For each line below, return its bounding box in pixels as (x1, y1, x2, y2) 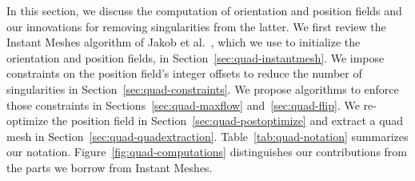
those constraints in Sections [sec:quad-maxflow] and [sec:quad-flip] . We (6, 96, 360, 113)
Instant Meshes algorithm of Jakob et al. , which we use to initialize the (6, 34, 361, 50)
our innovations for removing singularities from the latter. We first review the (6, 18, 386, 34)
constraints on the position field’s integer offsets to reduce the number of (6, 65, 362, 82)
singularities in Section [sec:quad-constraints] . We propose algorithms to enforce (6, 80, 399, 97)
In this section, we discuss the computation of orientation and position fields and (6, 2, 402, 18)
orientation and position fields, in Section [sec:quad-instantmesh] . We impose (6, 49, 385, 66)
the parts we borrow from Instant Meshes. (6, 159, 213, 175)
